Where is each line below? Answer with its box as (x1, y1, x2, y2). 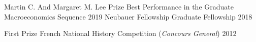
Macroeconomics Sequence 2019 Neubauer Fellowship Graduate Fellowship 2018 (4, 11, 252, 21)
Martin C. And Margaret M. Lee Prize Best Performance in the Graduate (4, 1, 234, 11)
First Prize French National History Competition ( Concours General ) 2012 (4, 28, 237, 38)
